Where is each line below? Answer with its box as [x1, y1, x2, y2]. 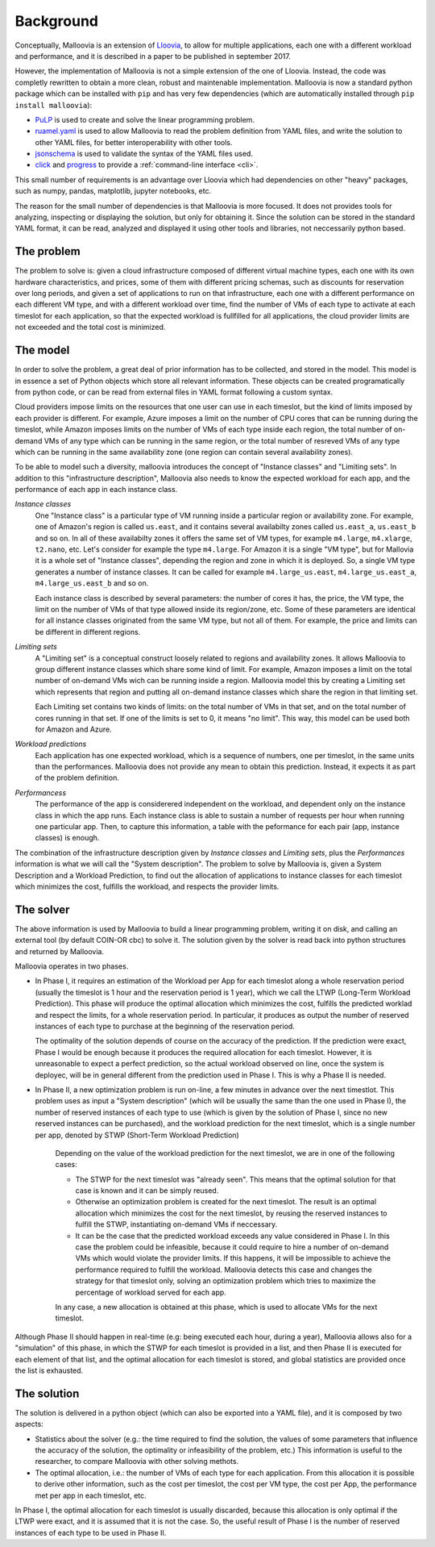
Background [14, 12, 98, 30]
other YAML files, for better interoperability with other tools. [35, 137, 233, 147]
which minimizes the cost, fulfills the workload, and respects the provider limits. [14, 882, 280, 891]
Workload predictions [14, 739, 87, 749]
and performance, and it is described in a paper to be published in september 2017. [14, 51, 292, 60]
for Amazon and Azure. [35, 724, 112, 734]
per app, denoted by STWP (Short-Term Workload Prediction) [35, 1130, 239, 1140]
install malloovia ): [14, 100, 93, 110]
